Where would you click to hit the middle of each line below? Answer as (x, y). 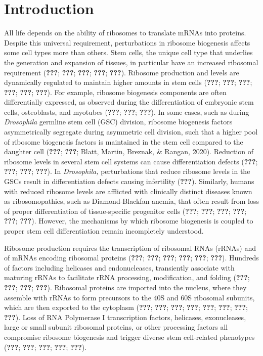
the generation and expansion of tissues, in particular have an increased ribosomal (131, 62)
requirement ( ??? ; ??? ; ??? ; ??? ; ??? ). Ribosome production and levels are (122, 72)
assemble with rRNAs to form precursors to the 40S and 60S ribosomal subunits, (129, 297)
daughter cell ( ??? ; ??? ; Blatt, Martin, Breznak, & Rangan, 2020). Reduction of (129, 151)
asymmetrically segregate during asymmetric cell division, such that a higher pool (131, 132)
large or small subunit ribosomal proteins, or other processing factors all (116, 327)
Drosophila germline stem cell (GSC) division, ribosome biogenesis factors (118, 122)
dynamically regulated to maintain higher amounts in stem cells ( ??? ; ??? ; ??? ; (128, 82)
